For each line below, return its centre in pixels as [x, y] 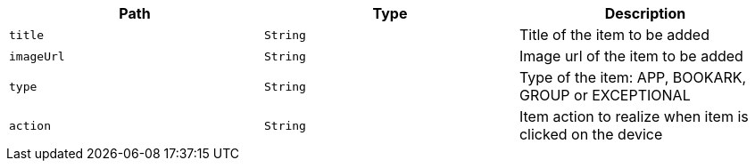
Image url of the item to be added [631, 56]
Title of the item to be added [614, 35]
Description [645, 13]
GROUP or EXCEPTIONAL [605, 95]
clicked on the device [591, 134]
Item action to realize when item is [634, 116]
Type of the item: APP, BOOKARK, [633, 77]
